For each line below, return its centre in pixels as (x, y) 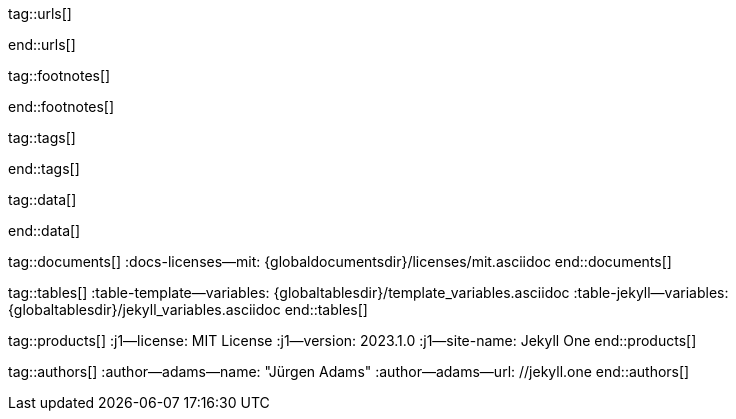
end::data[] (44, 230)
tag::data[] (42, 199)
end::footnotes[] (61, 106)
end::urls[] (42, 44)
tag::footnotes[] (59, 75)
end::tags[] (44, 168)
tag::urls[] (40, 13)
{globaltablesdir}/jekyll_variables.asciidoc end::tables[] (188, 309)
